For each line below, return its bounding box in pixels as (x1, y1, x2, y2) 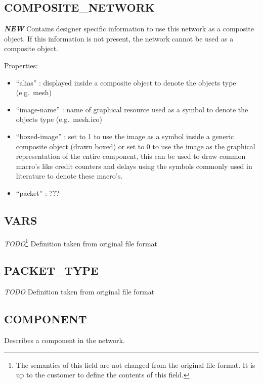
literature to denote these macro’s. (16, 171, 123, 181)
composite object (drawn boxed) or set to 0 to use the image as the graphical (16, 141, 255, 151)
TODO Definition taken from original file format (4, 286, 155, 297)
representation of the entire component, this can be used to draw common (16, 151, 246, 161)
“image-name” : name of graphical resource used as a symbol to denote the (16, 104, 248, 114)
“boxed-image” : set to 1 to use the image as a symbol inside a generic (16, 131, 234, 141)
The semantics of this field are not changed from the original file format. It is (16, 359, 255, 370)
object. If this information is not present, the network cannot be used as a (4, 33, 234, 44)
